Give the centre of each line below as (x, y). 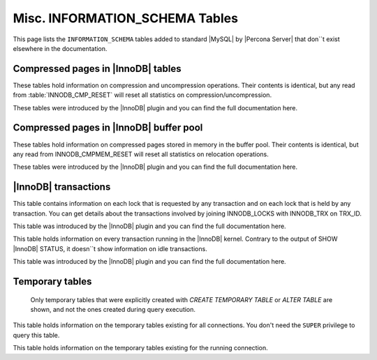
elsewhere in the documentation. (60, 48)
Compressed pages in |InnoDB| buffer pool (108, 128)
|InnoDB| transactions (62, 187)
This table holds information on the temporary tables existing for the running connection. (140, 348)
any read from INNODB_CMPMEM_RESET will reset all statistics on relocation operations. (141, 154)
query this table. (36, 335)
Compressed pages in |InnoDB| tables (97, 69)
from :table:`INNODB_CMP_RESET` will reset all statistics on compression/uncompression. (142, 95)
